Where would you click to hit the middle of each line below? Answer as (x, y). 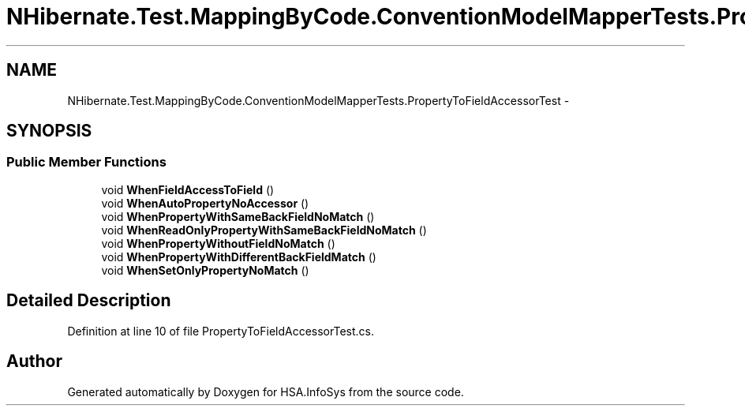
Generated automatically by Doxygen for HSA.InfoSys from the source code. (266, 391)
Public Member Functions (86, 162)
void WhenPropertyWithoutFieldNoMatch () (218, 243)
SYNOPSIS (49, 131)
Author (34, 361)
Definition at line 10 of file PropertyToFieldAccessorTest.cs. (221, 331)
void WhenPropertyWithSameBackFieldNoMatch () (238, 216)
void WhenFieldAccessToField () (188, 189)
